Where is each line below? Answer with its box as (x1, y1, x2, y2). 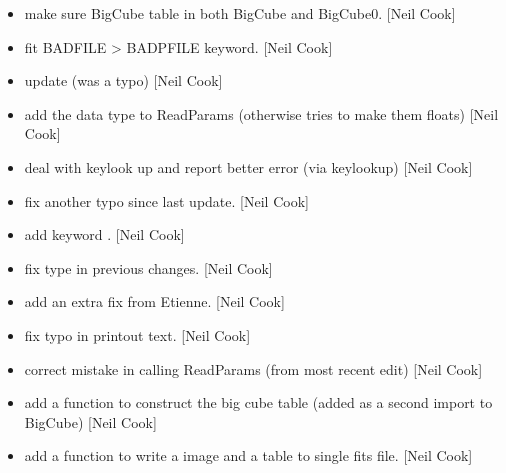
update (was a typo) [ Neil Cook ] (24, 70, 223, 91)
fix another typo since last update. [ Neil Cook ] (24, 190, 309, 211)
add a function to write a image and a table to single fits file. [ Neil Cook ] (24, 445, 473, 466)
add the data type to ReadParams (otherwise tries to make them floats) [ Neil (24, 103, 499, 124)
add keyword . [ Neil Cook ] (24, 224, 185, 245)
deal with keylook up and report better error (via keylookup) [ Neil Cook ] (24, 156, 473, 177)
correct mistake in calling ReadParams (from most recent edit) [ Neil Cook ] (24, 358, 483, 379)
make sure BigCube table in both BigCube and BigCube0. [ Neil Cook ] (24, 3, 456, 23)
